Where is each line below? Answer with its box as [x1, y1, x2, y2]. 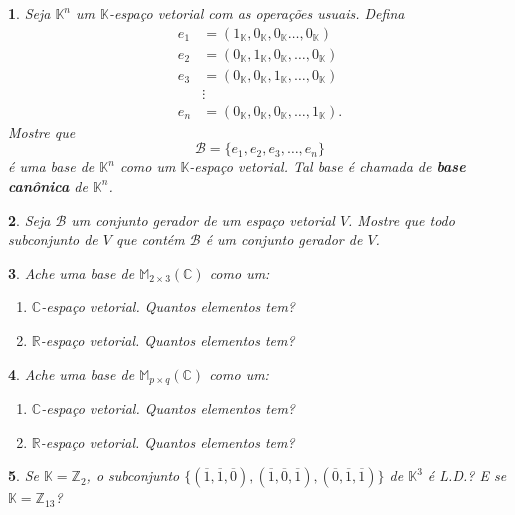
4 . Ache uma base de [8, 363, 135, 384]
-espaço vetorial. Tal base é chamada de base [189, 156, 466, 177]
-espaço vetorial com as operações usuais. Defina [108, 3, 405, 23]
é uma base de [8, 156, 95, 177]
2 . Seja [8, 209, 51, 230]
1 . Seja [8, 3, 51, 23]
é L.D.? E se [427, 465, 507, 486]
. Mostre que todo [348, 209, 455, 230]
